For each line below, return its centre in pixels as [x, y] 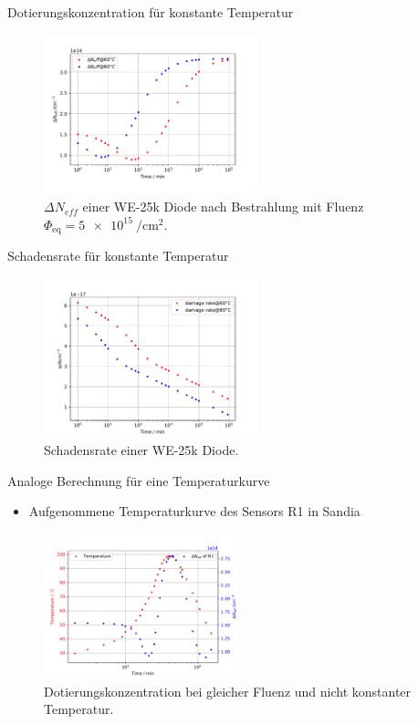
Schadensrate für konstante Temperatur [118, 256]
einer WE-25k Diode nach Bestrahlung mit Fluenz [223, 207]
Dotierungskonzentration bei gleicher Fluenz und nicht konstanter [228, 691]
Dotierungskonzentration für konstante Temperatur [151, 12]
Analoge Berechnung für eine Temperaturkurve [139, 480]
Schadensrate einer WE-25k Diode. [141, 450]
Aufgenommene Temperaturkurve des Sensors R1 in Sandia [194, 511]
